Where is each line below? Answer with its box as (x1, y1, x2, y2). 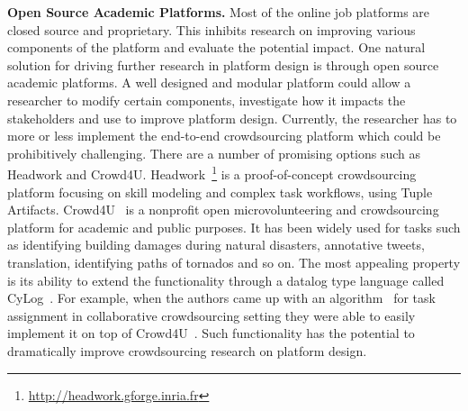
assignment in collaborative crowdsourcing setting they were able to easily (7, 306, 416, 324)
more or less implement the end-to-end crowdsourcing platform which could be (7, 126, 441, 145)
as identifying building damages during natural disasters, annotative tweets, (7, 235, 425, 254)
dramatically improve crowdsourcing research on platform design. (7, 341, 367, 360)
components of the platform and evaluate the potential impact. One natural (7, 38, 426, 57)
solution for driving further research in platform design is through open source (7, 55, 439, 74)
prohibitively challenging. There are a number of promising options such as (7, 143, 421, 162)
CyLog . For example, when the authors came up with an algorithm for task (7, 288, 436, 307)
